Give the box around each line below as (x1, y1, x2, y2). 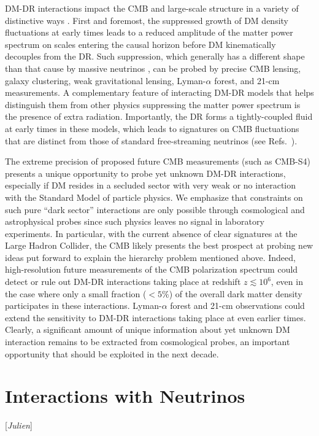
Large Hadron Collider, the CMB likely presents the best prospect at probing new (5, 239, 313, 252)
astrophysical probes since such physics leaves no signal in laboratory (5, 215, 264, 228)
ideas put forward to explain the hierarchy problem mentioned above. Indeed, (5, 251, 296, 263)
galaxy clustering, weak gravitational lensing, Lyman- (5, 74, 206, 87)
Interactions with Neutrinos (5, 383, 245, 408)
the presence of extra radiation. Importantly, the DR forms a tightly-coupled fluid (5, 110, 313, 123)
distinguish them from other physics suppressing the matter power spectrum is (5, 98, 301, 111)
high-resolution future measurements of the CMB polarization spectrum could (5, 263, 298, 276)
